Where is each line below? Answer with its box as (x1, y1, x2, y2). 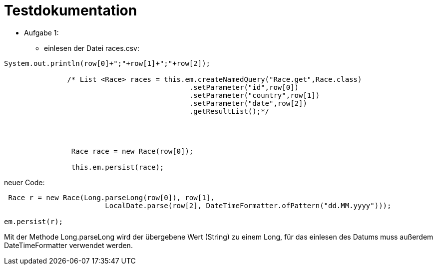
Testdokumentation (4, 2, 137, 19)
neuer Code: (4, 178, 45, 187)
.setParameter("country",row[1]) (189, 91, 320, 99)
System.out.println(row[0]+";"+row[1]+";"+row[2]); (4, 59, 211, 67)
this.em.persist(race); (71, 163, 164, 171)
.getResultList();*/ (189, 107, 270, 115)
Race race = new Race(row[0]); (71, 147, 194, 155)
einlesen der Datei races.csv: (44, 43, 139, 52)
